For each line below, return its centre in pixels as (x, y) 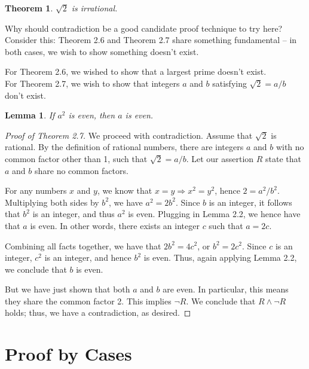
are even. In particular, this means (226, 289)
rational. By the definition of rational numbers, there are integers (124, 147)
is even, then (92, 115)
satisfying (230, 83)
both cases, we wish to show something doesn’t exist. (102, 51)
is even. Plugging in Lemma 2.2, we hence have (214, 214)
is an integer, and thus (74, 214)
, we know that (125, 190)
